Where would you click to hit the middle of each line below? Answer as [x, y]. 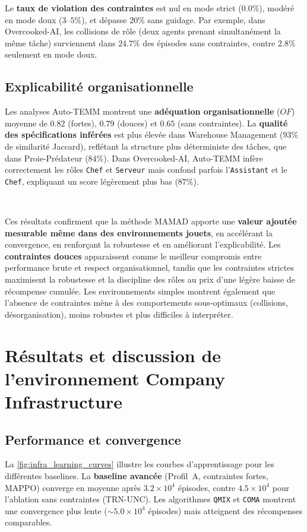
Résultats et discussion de [113, 355]
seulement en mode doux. [51, 54]
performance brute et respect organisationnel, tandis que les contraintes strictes [149, 267]
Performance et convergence [93, 439]
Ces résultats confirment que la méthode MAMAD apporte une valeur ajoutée [151, 221]
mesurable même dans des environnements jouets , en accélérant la [139, 232]
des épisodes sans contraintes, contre [209, 42]
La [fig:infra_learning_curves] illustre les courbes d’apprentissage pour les [140, 464]
